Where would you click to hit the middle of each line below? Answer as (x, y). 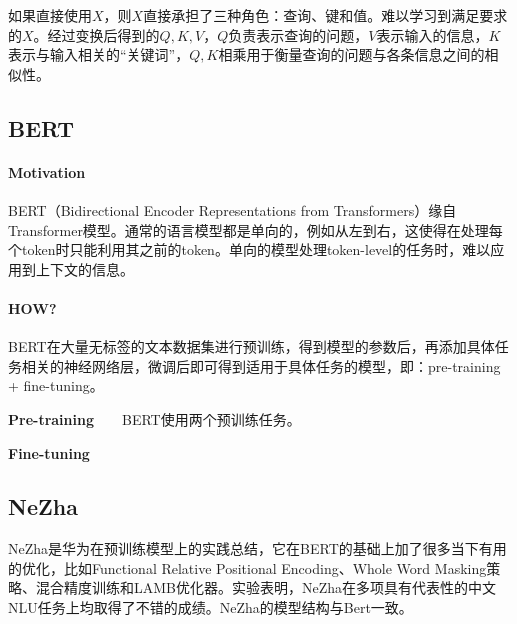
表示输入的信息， (432, 34)
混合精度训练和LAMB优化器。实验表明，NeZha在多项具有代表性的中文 (266, 587)
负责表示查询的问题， (298, 34)
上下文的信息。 (84, 268)
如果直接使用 (50, 15)
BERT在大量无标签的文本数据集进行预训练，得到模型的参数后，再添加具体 (251, 346)
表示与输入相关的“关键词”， (99, 54)
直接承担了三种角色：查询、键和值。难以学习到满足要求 (325, 15)
